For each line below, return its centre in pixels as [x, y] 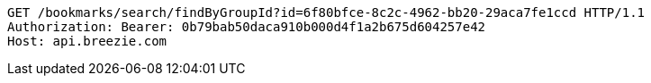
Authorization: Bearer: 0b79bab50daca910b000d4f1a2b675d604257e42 [247, 27]
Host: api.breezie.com [87, 41]
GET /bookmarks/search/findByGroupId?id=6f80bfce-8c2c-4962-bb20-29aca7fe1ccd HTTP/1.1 [326, 12]
